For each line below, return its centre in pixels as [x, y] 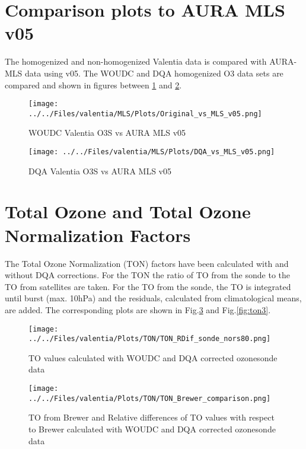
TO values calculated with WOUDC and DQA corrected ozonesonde [153, 357]
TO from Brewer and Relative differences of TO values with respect [152, 417]
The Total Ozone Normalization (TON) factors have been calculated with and [147, 263]
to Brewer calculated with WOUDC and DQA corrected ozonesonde [152, 429]
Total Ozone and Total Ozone [128, 211]
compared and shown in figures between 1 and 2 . [93, 85]
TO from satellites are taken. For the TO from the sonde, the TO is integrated [148, 286]
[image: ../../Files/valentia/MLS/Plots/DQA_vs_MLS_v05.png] [152, 152]
